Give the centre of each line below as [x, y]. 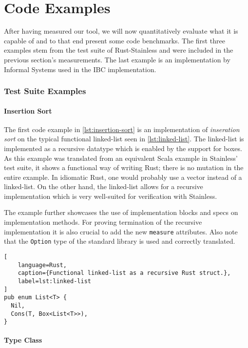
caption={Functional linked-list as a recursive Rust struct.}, [124, 273]
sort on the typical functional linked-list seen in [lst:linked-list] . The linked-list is [124, 139]
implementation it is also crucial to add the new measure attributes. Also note [121, 231]
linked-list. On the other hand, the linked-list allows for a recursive [104, 186]
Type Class [23, 340]
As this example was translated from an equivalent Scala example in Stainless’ [121, 158]
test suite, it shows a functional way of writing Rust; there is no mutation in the [124, 167]
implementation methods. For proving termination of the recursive [103, 222]
